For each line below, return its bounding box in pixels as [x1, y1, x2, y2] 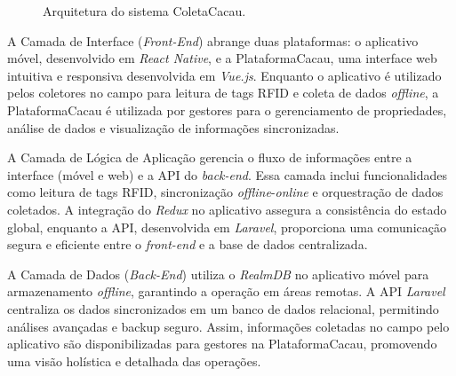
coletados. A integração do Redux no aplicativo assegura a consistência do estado [7, 200, 447, 218]
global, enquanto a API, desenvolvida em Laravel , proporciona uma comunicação [7, 217, 446, 236]
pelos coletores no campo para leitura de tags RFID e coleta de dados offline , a [7, 83, 439, 102]
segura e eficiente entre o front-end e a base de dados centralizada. [7, 235, 368, 254]
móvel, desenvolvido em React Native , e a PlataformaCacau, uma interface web [7, 49, 437, 67]
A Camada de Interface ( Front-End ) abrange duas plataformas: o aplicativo [7, 31, 419, 50]
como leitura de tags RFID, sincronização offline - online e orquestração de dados [7, 183, 444, 201]
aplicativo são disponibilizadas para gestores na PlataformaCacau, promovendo [7, 334, 437, 353]
